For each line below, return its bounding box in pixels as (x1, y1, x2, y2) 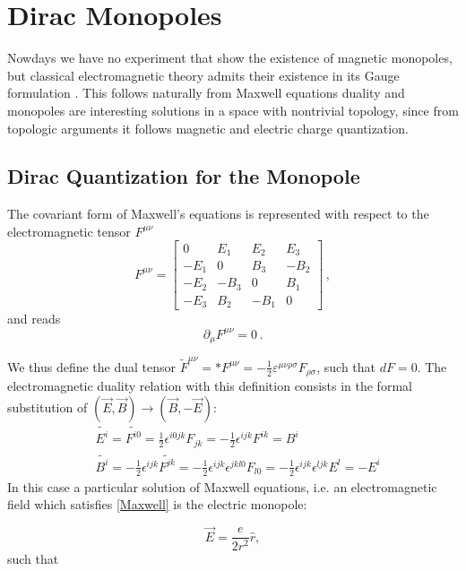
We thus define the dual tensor (7, 357, 177, 376)
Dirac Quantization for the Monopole (7, 162, 360, 190)
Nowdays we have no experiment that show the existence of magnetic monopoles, (7, 48, 453, 67)
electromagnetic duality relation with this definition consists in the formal (7, 376, 412, 395)
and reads (7, 309, 61, 328)
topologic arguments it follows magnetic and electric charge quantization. (7, 118, 409, 137)
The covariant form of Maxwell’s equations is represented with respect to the (7, 204, 429, 223)
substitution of (7, 397, 88, 416)
